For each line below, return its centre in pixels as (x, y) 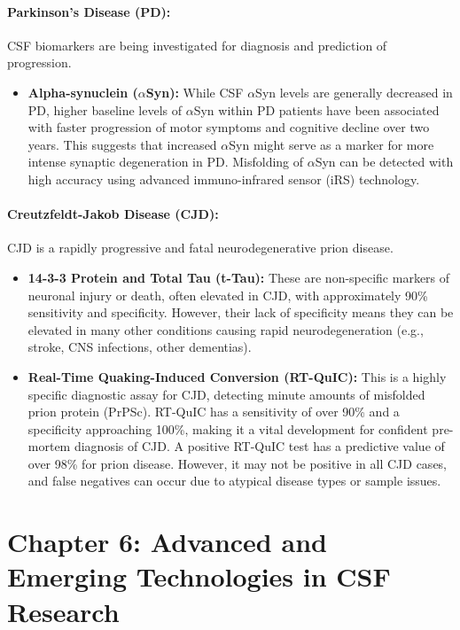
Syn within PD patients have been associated (316, 109)
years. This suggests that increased (122, 144)
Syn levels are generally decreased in (354, 92)
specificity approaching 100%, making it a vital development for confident (228, 428)
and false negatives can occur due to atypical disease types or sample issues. (234, 481)
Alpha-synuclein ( (83, 92)
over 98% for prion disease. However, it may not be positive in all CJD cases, (238, 463)
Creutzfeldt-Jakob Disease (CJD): (113, 214)
